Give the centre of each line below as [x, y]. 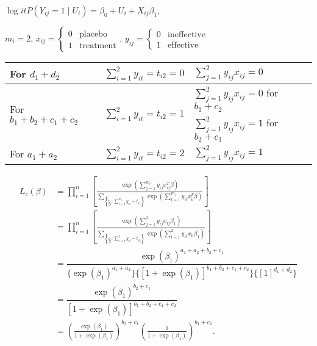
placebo [93, 34]
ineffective [187, 35]
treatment [98, 46]
